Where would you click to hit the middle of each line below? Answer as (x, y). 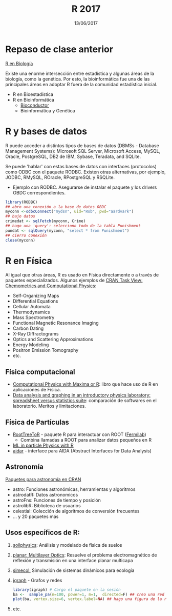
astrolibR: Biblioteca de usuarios (47, 505)
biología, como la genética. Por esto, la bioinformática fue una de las (78, 79)
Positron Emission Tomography (46, 350)
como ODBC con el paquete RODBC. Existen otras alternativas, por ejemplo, (85, 172)
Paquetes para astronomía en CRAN (43, 479)
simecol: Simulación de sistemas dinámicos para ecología (73, 570)
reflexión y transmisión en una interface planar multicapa (73, 560)
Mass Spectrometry (34, 317)
